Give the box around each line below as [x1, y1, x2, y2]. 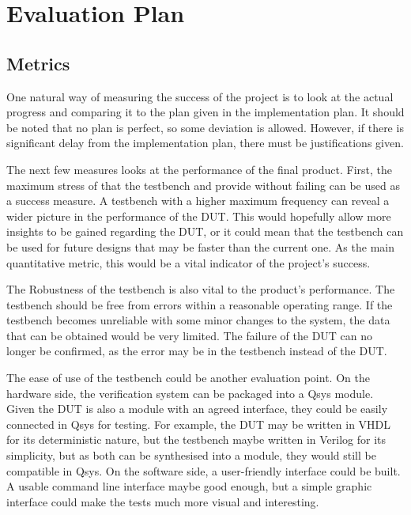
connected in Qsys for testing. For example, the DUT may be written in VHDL [6, 415, 391, 432]
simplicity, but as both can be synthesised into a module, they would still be [6, 447, 376, 464]
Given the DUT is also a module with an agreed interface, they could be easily [6, 400, 388, 417]
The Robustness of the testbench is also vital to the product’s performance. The [6, 281, 395, 297]
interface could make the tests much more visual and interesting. [6, 493, 319, 509]
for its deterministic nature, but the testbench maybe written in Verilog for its [6, 431, 386, 448]
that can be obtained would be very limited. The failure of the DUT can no [6, 327, 373, 343]
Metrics [6, 51, 70, 75]
